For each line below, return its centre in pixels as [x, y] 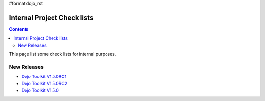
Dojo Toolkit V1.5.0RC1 [44, 76]
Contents [19, 29]
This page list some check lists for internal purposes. [63, 54]
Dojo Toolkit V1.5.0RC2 [44, 83]
